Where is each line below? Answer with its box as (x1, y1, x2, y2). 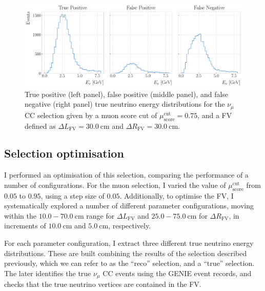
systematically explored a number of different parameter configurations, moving (4, 200, 254, 211)
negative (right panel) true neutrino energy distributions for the (25, 99, 225, 109)
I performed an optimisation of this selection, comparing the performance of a (4, 169, 249, 180)
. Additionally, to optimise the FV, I (119, 190, 234, 201)
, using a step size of (40, 190, 105, 201)
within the (4, 210, 37, 221)
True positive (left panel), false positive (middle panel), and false (25, 88, 229, 99)
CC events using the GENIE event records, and (103, 267, 252, 278)
